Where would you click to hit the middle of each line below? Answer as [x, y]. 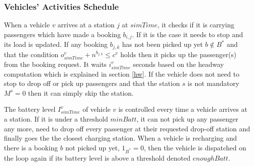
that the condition [31, 54]
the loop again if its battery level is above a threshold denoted [97, 157]
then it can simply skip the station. [81, 93]
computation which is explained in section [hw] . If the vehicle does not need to [122, 73]
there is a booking [31, 147]
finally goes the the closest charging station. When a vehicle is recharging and [121, 138]
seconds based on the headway [178, 64]
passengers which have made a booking [62, 34]
